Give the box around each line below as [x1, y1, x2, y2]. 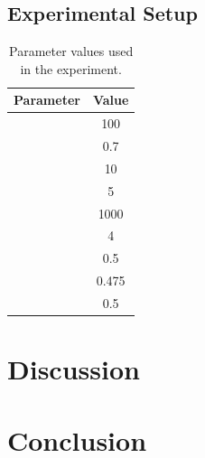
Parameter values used [9, 42, 134, 61]
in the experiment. [20, 59, 122, 78]
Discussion [7, 351, 140, 388]
